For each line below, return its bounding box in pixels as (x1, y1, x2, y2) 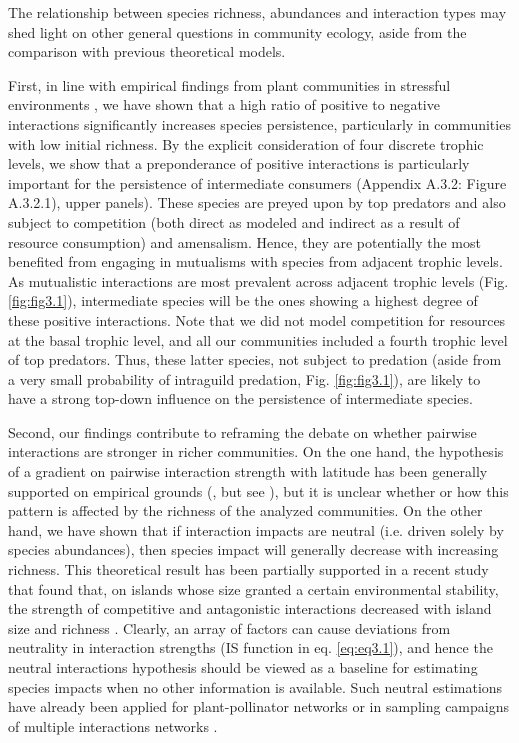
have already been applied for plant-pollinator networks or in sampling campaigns (8, 696, 509, 717)
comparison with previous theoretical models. (8, 41, 286, 62)
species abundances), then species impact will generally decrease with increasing (8, 539, 499, 560)
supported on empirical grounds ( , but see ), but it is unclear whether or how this (8, 480, 509, 501)
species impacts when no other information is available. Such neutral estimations (8, 676, 503, 697)
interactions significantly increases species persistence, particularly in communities (8, 113, 511, 134)
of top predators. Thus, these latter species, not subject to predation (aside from (8, 349, 502, 370)
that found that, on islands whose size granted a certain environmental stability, (8, 578, 499, 599)
